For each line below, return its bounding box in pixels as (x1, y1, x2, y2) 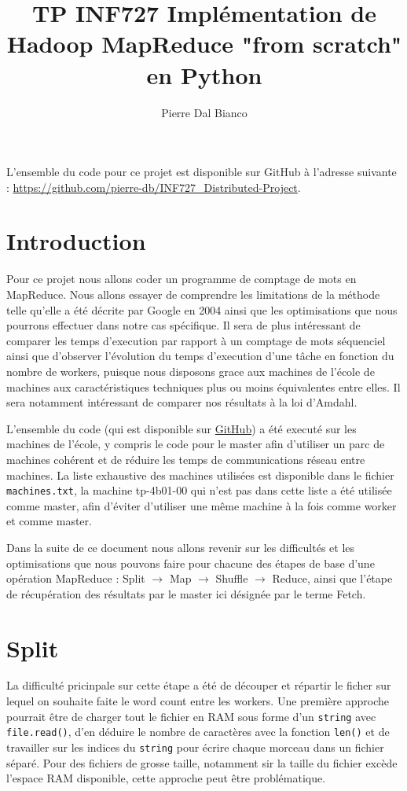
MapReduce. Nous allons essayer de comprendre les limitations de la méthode (6, 286, 380, 302)
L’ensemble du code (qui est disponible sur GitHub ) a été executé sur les (6, 420, 357, 436)
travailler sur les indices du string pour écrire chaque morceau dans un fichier (6, 738, 384, 755)
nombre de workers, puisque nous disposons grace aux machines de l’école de (6, 362, 375, 379)
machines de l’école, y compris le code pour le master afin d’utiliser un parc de (6, 436, 385, 452)
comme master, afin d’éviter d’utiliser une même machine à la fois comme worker (6, 497, 397, 513)
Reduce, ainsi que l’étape (272, 570, 393, 587)
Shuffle (215, 570, 248, 587)
